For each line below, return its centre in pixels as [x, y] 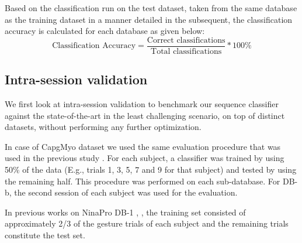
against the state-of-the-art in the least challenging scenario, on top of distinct [145, 115]
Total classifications [186, 51]
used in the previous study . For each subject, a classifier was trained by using [145, 158]
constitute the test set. [45, 235]
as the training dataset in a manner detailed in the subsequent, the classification [149, 19]
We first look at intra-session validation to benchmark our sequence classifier [142, 104]
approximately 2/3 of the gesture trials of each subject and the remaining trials [147, 223]
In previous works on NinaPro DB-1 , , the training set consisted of [125, 212]
